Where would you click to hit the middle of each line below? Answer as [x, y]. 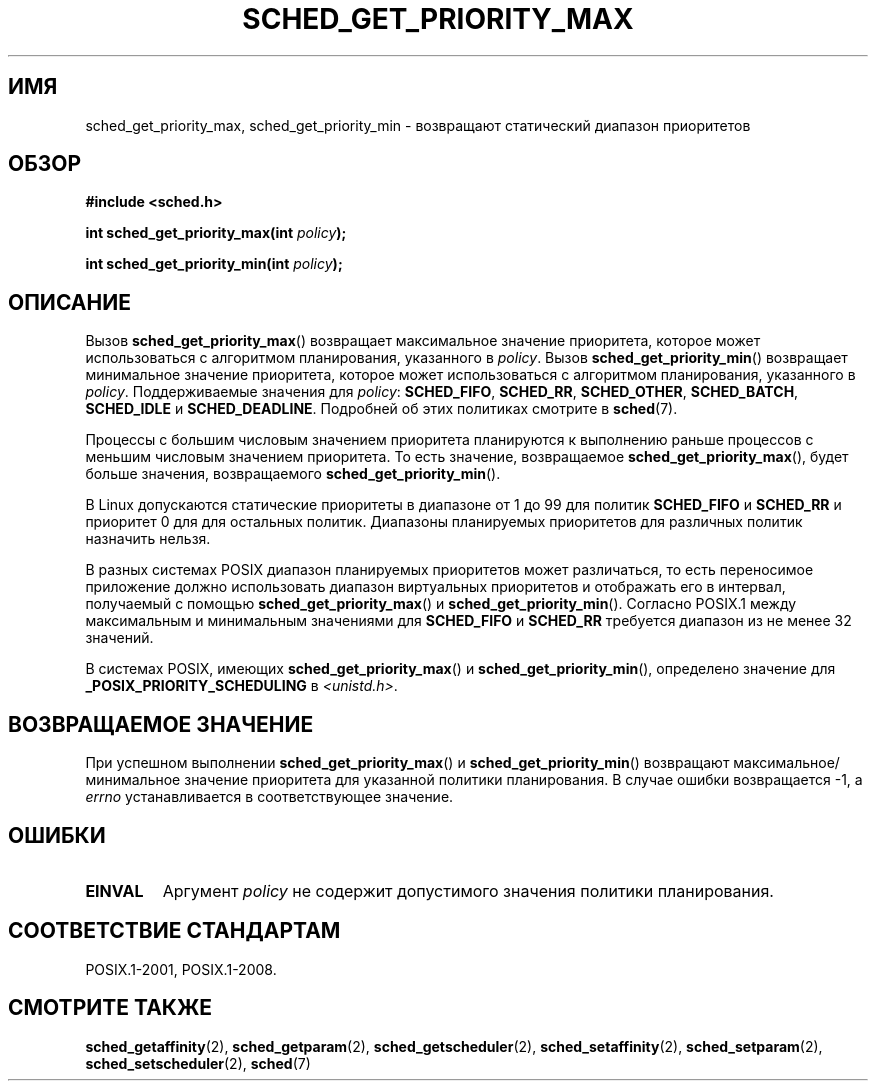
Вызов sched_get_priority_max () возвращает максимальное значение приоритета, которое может [423, 341]
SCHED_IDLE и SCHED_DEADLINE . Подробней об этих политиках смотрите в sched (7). [381, 409]
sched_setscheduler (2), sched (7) [198, 1063]
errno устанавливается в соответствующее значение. [269, 797]
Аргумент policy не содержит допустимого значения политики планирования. [468, 890]
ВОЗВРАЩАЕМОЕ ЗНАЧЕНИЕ [161, 724]
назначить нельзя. [148, 539]
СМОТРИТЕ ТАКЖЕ [110, 1008]
